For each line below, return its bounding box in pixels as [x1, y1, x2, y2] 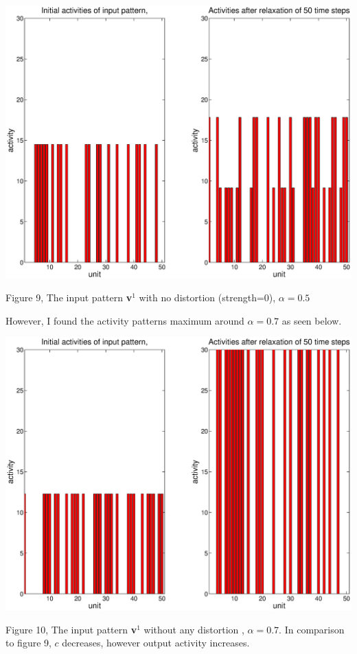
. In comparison [279, 622, 345, 636]
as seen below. [281, 313, 342, 327]
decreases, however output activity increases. [62, 635, 250, 650]
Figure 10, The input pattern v [5, 622, 137, 636]
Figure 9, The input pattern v [5, 290, 133, 305]
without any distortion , [143, 622, 244, 636]
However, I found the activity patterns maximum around [5, 313, 244, 327]
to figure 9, [5, 635, 51, 650]
